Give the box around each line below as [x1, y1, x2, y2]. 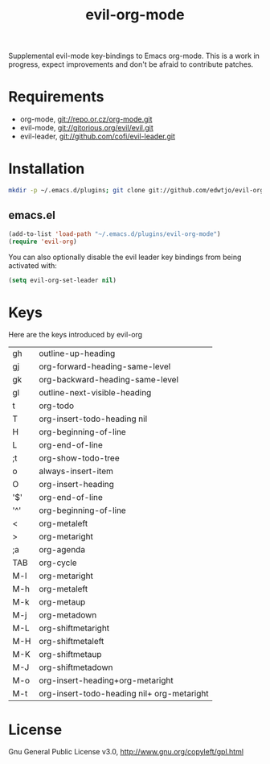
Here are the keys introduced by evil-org [8, 330, 143, 340]
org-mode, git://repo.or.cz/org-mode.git [19, 114, 153, 124]
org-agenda [39, 544, 86, 555]
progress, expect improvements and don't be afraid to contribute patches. [8, 60, 254, 69]
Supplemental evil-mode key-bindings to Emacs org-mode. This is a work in [8, 51, 260, 61]
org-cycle [39, 557, 78, 568]
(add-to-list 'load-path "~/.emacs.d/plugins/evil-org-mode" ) [8, 229, 221, 238]
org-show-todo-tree [39, 452, 121, 464]
